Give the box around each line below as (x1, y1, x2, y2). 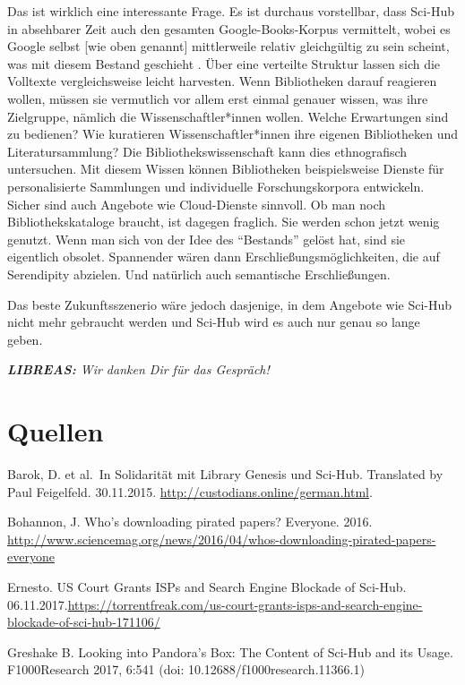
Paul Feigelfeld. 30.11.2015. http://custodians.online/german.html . (7, 482, 373, 501)
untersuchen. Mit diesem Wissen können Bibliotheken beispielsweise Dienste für (7, 159, 444, 178)
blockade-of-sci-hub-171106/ (7, 612, 160, 631)
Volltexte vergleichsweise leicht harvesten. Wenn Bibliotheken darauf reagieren (7, 72, 437, 90)
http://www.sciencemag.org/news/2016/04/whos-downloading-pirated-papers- (7, 529, 436, 548)
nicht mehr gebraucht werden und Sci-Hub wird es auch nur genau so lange (7, 313, 420, 331)
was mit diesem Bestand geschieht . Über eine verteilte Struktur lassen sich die (7, 54, 441, 73)
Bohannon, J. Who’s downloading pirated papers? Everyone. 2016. (7, 512, 373, 531)
